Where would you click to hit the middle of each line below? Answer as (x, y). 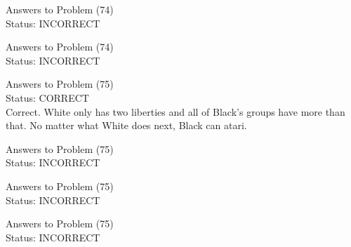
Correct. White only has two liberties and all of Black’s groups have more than (175, 111)
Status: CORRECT (47, 97)
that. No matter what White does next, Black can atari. (126, 125)
